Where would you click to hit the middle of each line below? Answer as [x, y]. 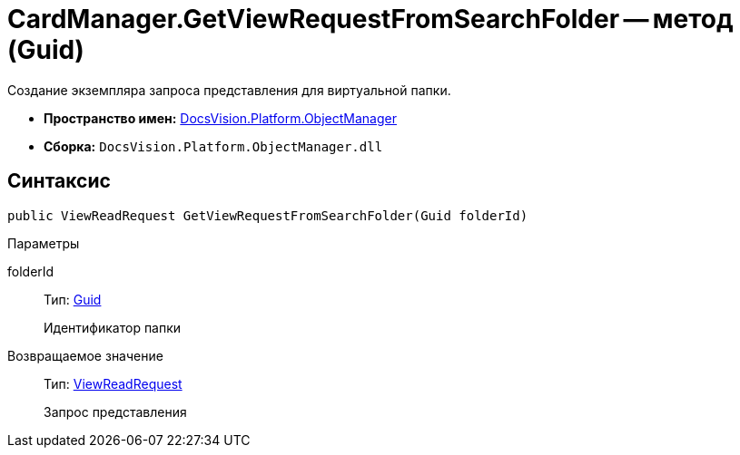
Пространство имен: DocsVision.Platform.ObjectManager [220, 118]
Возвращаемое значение [85, 355]
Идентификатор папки [113, 327]
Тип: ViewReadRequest [113, 383]
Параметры [44, 243]
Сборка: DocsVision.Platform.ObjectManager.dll [213, 146]
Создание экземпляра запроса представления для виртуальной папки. [229, 90]
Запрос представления [115, 411]
